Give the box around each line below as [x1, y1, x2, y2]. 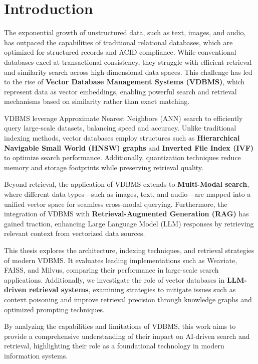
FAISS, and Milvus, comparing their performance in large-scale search [4, 265, 219, 275]
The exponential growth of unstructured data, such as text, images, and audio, [4, 27, 246, 38]
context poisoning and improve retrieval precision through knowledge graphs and [4, 294, 252, 304]
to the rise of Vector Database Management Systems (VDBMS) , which [4, 76, 245, 87]
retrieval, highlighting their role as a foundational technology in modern [4, 340, 224, 351]
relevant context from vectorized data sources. [4, 228, 145, 238]
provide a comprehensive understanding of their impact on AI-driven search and [4, 330, 250, 341]
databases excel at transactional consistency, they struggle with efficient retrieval [4, 56, 252, 67]
